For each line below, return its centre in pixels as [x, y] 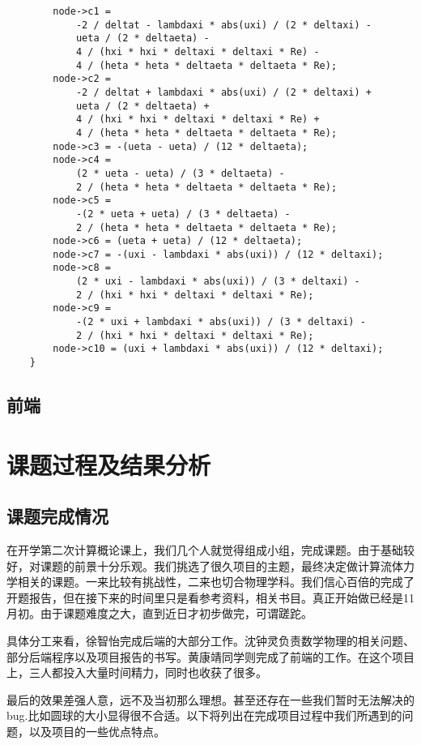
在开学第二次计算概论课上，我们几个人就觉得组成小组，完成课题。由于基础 [205, 550]
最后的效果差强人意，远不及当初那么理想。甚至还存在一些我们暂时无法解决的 [210, 699]
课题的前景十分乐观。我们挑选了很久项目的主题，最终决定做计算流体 [221, 565]
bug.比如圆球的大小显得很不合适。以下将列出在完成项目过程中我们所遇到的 [204, 715]
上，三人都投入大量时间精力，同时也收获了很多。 [137, 672]
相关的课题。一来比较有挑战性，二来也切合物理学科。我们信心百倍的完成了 [216, 582]
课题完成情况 [57, 516]
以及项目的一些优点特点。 [97, 732]
